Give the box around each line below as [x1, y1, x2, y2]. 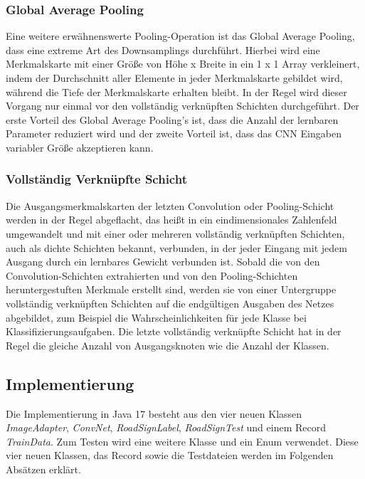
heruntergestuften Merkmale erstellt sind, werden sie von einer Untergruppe [6, 282, 337, 297]
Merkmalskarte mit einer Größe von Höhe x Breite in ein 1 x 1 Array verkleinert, [6, 56, 360, 71]
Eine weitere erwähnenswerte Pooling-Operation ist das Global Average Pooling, [6, 28, 355, 43]
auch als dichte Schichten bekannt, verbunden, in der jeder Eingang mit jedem [6, 240, 347, 255]
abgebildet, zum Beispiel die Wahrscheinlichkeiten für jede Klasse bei [6, 310, 307, 325]
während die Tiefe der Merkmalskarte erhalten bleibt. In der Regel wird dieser [6, 84, 347, 99]
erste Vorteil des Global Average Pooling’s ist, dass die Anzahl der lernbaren [6, 112, 339, 127]
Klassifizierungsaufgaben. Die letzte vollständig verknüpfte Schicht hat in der [6, 324, 342, 339]
